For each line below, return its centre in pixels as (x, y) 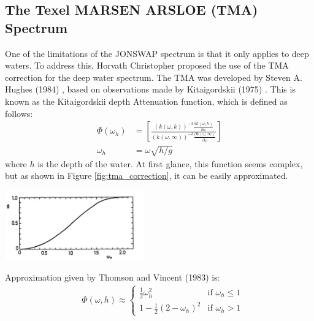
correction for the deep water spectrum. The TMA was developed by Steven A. (154, 77)
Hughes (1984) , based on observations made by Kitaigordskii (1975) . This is (150, 89)
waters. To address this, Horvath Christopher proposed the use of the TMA (147, 65)
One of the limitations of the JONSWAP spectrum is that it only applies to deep (157, 53)
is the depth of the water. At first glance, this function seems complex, (170, 163)
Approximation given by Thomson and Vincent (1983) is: (113, 277)
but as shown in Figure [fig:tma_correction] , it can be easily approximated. (147, 176)
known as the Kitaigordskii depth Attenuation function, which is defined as (146, 101)
